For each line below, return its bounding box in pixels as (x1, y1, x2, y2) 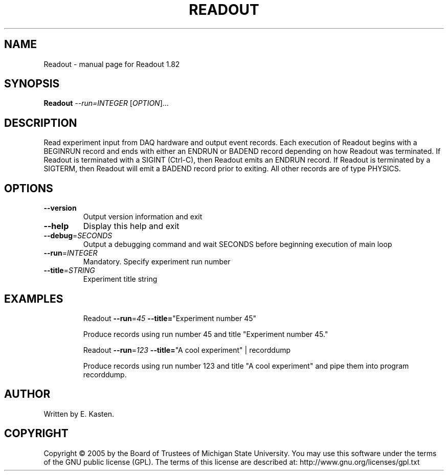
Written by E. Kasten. (43, 409, 114, 418)
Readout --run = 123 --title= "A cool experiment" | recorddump (83, 345, 291, 354)
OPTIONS (4, 182, 53, 195)
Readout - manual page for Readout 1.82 (43, 59, 180, 69)
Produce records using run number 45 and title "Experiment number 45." (83, 329, 328, 338)
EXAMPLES (4, 292, 63, 305)
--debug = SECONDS (43, 231, 113, 240)
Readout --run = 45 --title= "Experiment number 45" (83, 313, 257, 323)
